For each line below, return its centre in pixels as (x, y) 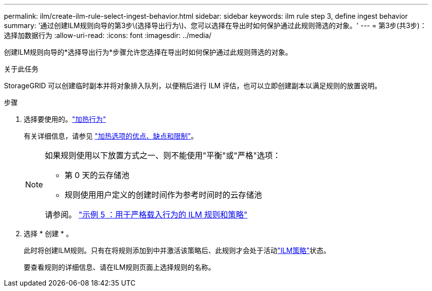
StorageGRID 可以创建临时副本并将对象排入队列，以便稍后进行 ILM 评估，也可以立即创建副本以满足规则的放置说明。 (193, 86)
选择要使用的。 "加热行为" (65, 119)
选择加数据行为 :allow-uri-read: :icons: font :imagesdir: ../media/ (108, 35)
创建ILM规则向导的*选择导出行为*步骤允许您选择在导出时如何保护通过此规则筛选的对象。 (148, 52)
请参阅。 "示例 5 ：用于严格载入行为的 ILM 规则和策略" (146, 215)
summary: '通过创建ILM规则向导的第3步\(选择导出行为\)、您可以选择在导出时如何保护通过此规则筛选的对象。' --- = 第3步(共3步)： (215, 25)
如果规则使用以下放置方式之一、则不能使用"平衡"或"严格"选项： (163, 155)
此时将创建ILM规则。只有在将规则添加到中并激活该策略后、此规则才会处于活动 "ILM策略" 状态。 (177, 250)
